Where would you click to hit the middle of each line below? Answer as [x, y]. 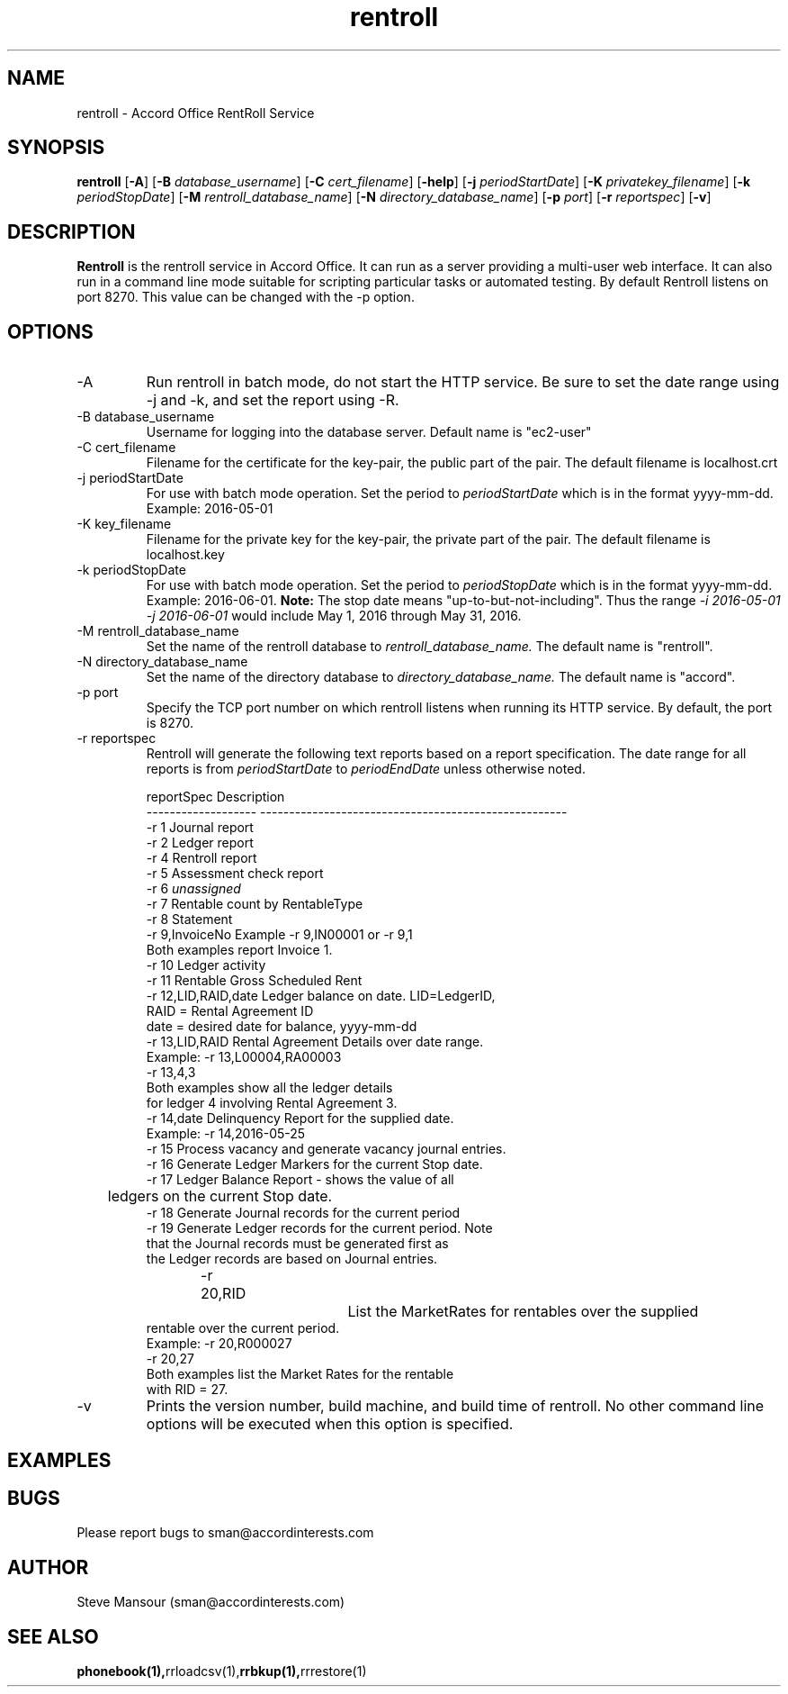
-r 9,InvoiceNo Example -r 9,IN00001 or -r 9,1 [279, 935]
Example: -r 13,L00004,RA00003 [244, 1057]
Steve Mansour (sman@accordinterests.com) [211, 1602]
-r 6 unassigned [193, 889]
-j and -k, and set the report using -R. [273, 400]
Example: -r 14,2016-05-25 [226, 1134]
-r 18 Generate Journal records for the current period [303, 1213]
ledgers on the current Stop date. [220, 1196]
